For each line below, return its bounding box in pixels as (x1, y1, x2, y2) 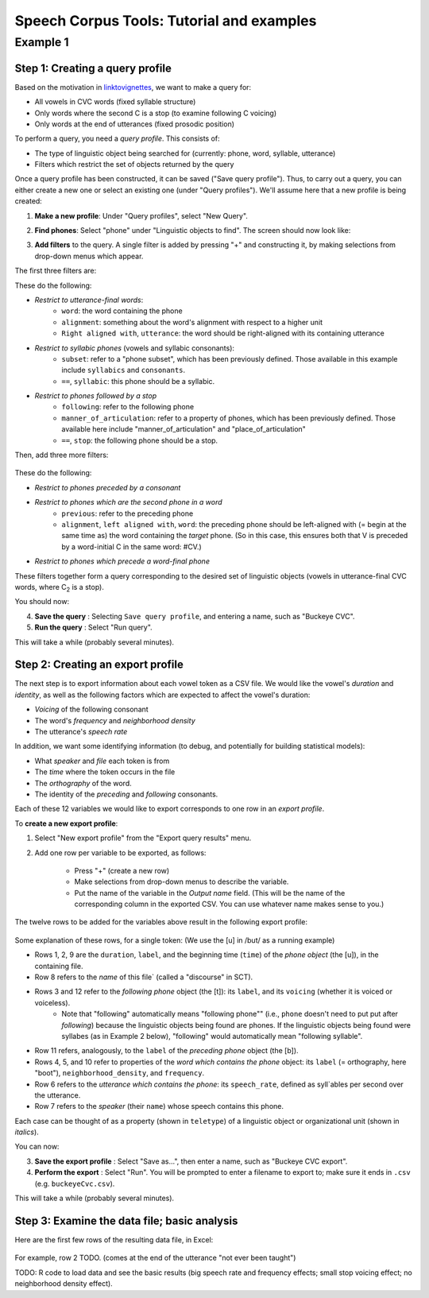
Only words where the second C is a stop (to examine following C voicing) (34, 108, 277, 118)
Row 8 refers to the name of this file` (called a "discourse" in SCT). (34, 972, 253, 982)
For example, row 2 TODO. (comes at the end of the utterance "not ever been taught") (14, 1253, 296, 1263)
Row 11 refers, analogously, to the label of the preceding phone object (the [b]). (34, 1046, 299, 1056)
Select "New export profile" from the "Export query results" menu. (34, 833, 252, 843)
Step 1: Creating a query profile (14, 61, 172, 75)
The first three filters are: (14, 266, 97, 276)
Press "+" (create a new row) (74, 866, 170, 875)
